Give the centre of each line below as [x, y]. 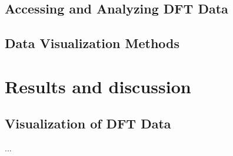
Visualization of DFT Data [88, 123]
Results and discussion [98, 86]
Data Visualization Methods [92, 43]
